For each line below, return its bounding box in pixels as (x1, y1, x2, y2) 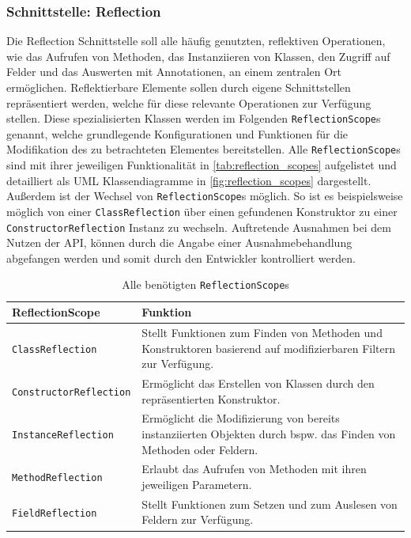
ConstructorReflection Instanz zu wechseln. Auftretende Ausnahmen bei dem (6, 218, 391, 235)
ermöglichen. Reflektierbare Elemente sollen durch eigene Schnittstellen (6, 79, 351, 95)
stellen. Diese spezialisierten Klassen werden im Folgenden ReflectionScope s (6, 110, 381, 127)
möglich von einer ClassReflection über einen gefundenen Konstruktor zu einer (6, 203, 398, 219)
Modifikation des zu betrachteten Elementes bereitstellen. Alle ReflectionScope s (6, 141, 401, 157)
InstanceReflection (12, 429, 114, 441)
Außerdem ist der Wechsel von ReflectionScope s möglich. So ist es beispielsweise (6, 188, 403, 204)
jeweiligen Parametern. (141, 476, 252, 493)
